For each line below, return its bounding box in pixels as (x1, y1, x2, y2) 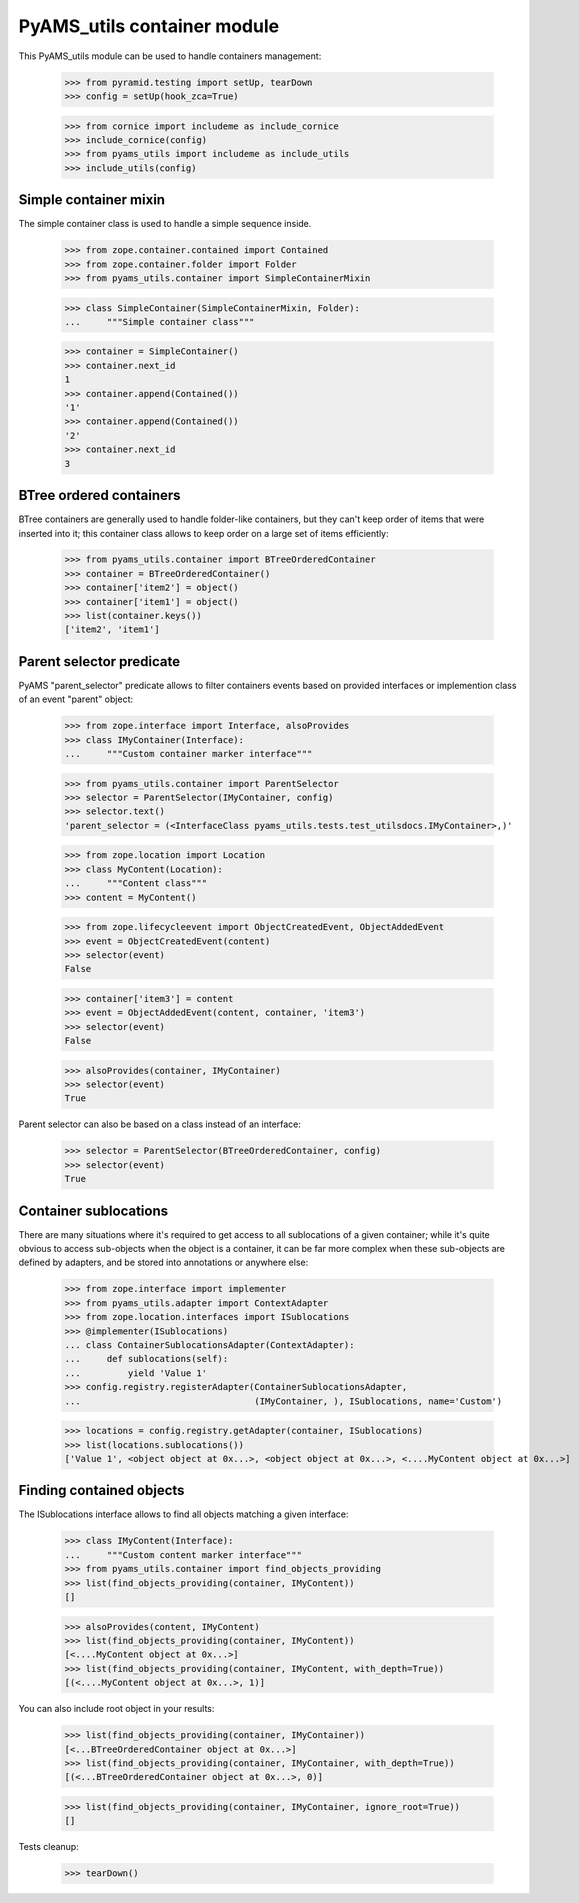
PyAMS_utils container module (18, 15, 280, 37)
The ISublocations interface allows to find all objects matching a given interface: (18, 1508, 349, 1520)
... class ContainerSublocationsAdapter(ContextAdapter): (64, 1340, 355, 1351)
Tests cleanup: (18, 1841, 79, 1853)
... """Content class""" (64, 878, 208, 889)
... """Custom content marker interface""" (64, 1549, 302, 1560)
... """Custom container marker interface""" (64, 748, 313, 760)
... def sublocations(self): (64, 1353, 229, 1365)
